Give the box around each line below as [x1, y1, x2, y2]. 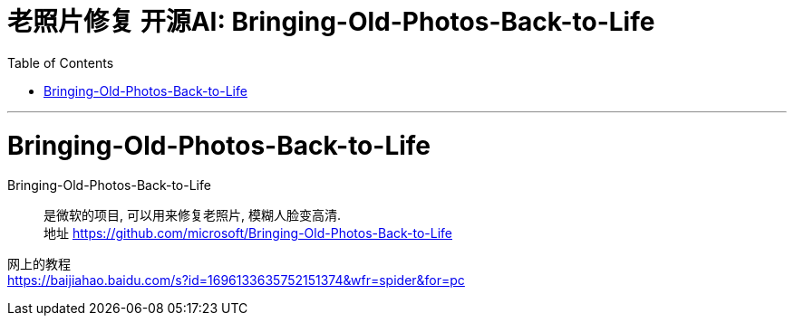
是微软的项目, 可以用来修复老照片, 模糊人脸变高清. [44, 207, 341, 223]
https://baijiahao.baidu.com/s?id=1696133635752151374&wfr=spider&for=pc [7, 272, 465, 289]
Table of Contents [7, 54, 114, 71]
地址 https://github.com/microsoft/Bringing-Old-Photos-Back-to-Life [44, 225, 452, 242]
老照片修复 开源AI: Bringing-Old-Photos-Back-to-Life [7, 6, 655, 37]
